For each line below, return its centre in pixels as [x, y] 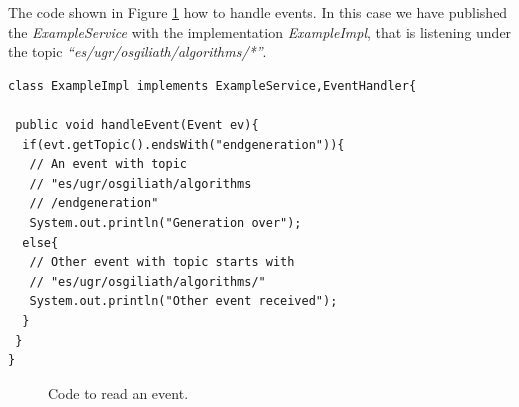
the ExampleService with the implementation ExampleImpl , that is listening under [260, 31]
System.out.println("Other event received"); [183, 301]
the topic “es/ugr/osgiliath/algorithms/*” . [137, 51]
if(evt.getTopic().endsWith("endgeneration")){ [183, 144]
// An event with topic [108, 164]
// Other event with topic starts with [162, 262]
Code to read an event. [118, 392]
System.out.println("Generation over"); [165, 222]
